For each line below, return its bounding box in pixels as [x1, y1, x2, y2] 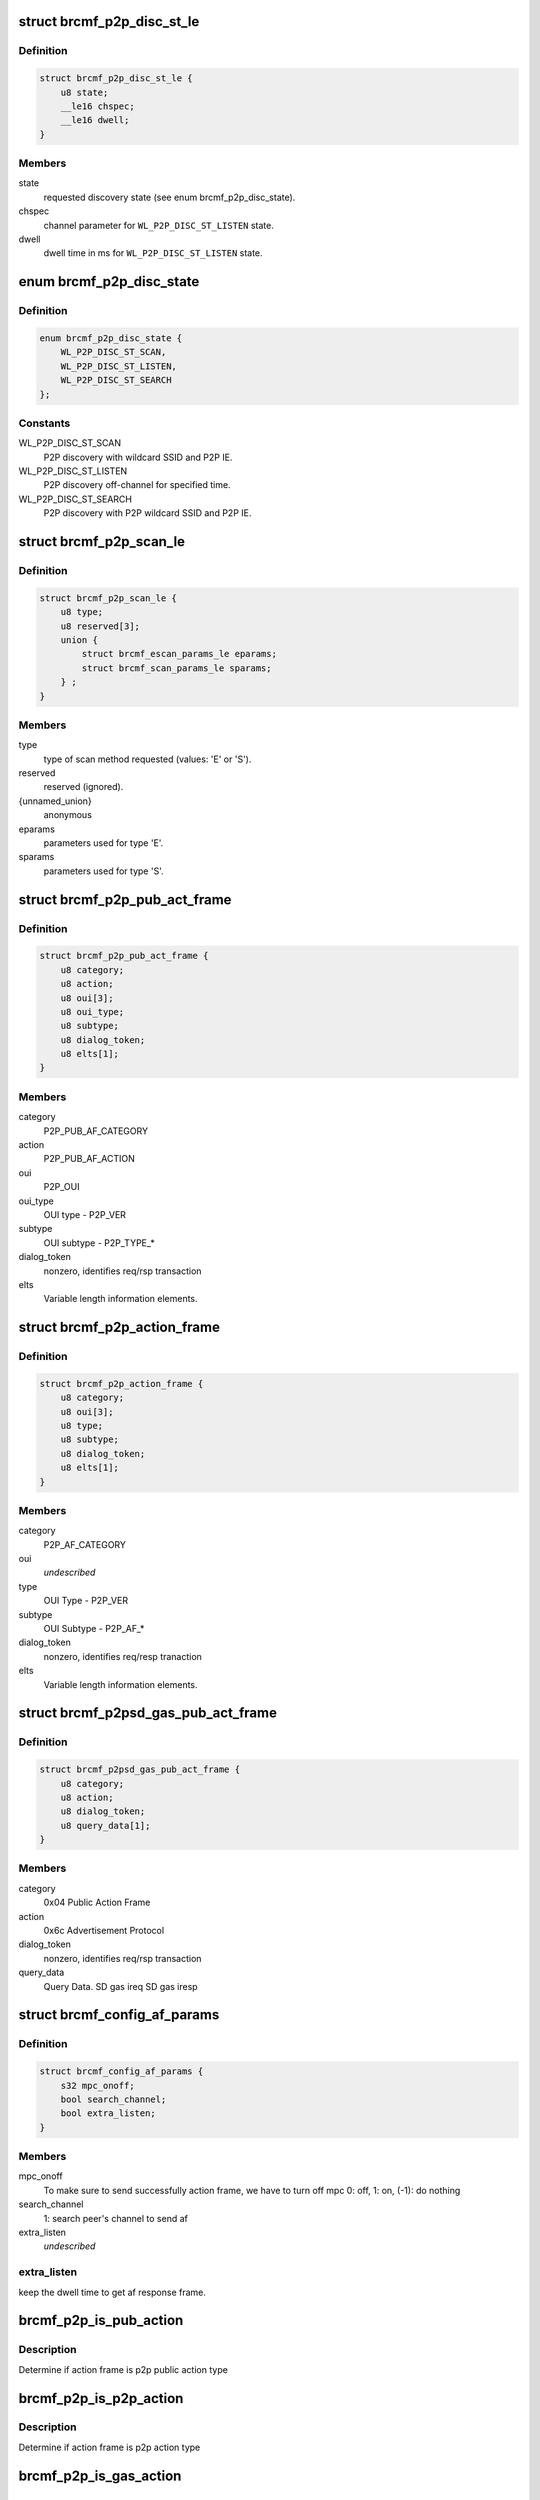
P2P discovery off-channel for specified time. [43, 479, 231, 491]
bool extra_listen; [60, 2108, 157, 2119]
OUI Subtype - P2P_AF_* [43, 1623, 145, 1635]
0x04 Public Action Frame [43, 1896, 151, 1909]
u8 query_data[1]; [60, 1820, 151, 1831]
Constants [18, 416, 71, 430]
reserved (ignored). [43, 781, 124, 793]
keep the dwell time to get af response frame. [18, 2286, 207, 2298]
